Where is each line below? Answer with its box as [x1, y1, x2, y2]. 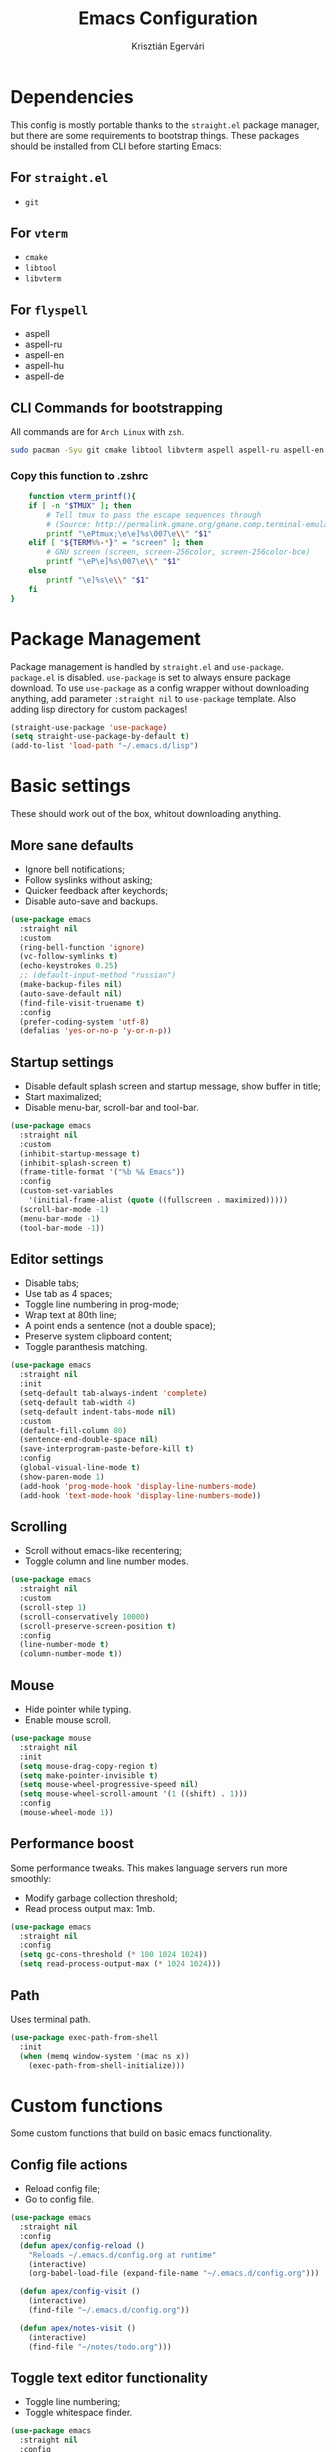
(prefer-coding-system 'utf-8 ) [19, 1017, 150, 1027]
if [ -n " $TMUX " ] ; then [28, 500, 132, 511]
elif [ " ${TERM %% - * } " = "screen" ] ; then [28, 538, 204, 548]
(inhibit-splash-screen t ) [19, 1158, 132, 1168]
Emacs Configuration [78, 7, 258, 30]
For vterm [10, 224, 68, 241]
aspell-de [24, 370, 65, 382]
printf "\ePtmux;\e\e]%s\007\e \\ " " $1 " [46, 528, 213, 539]
